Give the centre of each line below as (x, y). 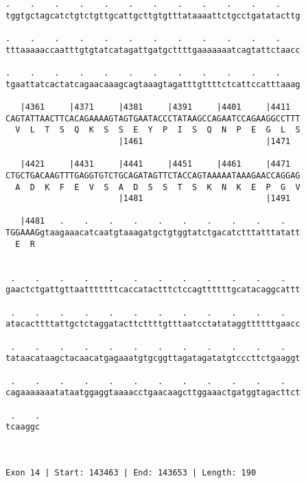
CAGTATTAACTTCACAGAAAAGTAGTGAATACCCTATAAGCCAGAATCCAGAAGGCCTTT (153, 118)
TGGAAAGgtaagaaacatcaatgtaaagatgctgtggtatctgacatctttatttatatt (153, 233)
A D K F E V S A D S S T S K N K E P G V (158, 187)
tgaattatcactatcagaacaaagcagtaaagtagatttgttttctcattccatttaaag (153, 84)
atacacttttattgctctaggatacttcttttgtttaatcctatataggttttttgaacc (153, 324)
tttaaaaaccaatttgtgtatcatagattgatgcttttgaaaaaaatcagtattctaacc (153, 50)
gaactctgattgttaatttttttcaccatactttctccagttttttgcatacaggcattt (153, 290)
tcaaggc (23, 427)
